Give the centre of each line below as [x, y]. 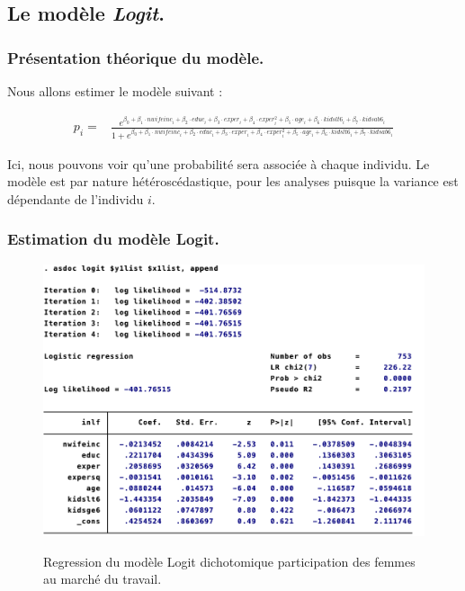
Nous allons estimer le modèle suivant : [115, 91]
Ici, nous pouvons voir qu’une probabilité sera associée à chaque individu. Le [219, 163]
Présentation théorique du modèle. [136, 57]
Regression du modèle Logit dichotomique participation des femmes [229, 561]
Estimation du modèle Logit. [113, 239]
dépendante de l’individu [76, 198]
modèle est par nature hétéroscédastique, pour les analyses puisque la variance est [233, 181]
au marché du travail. [103, 579]
